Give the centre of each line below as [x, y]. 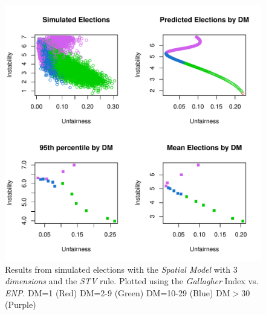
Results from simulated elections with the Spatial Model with [118, 269]
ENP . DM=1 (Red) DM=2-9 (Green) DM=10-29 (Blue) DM [118, 292]
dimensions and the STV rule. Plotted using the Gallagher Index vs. [132, 281]
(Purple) [21, 304]
